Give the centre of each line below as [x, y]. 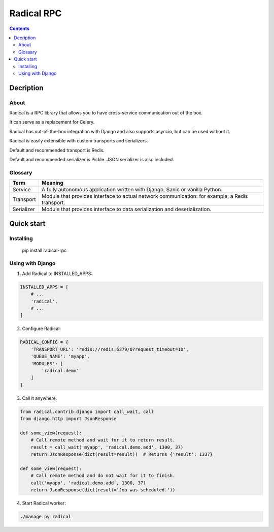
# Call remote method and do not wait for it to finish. [103, 476]
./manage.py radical [45, 516]
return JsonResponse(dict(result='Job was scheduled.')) [103, 490]
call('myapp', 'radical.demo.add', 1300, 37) [88, 483]
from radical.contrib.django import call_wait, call [87, 411]
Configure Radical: [41, 329]
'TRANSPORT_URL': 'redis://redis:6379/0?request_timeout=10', [110, 349]
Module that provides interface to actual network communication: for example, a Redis [145, 196]
